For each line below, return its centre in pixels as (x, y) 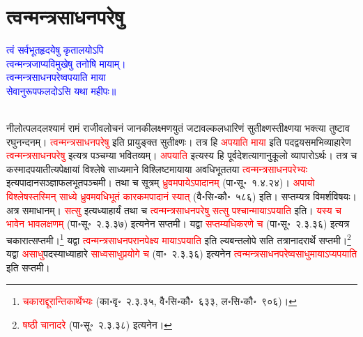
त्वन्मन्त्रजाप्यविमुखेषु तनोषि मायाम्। (66, 63)
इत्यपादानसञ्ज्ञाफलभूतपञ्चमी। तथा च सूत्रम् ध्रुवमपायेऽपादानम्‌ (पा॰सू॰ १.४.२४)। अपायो (161, 182)
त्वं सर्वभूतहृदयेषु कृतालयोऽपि (55, 50)
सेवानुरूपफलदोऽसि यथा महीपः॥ (61, 90)
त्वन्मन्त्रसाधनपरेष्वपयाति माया (56, 77)
